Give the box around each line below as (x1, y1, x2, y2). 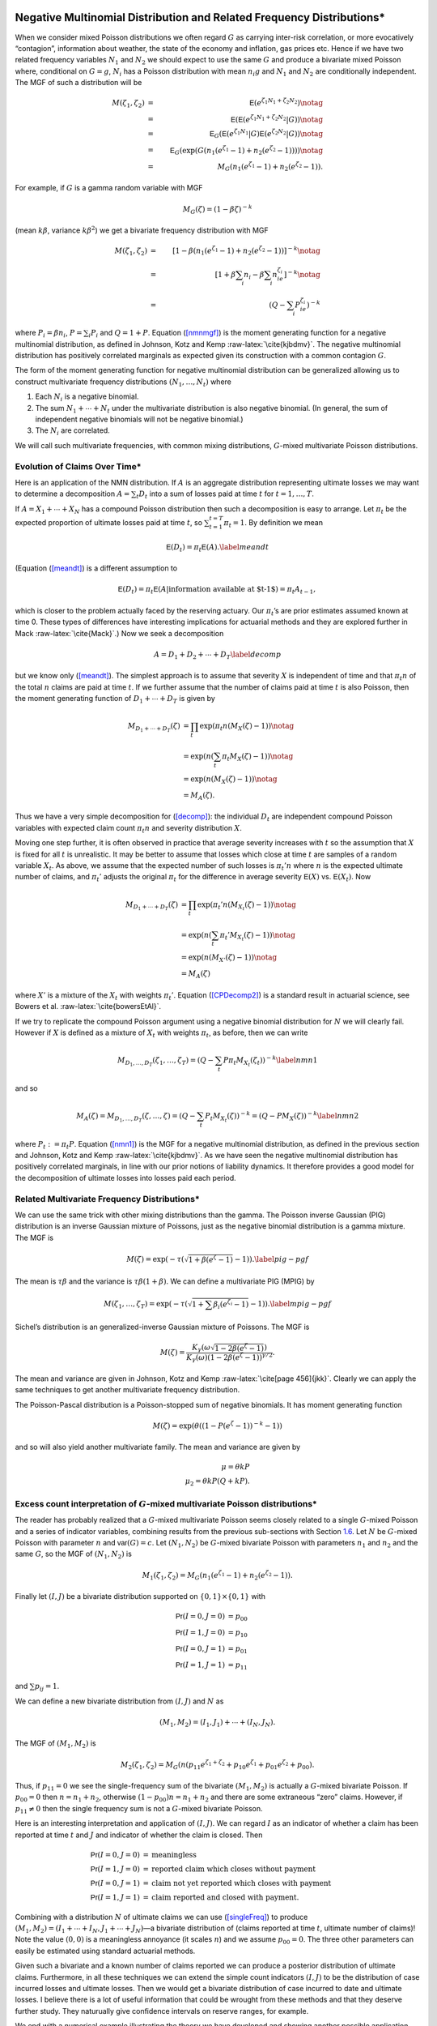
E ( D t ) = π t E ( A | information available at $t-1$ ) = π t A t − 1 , (117, 584, 316, 596)
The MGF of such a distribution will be (15, 78, 142, 88)
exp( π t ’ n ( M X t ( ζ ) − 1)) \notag (197, 900, 297, 912)
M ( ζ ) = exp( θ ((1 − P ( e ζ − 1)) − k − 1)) (152, 1420, 282, 1430)
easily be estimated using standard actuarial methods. (15, 1946, 196, 1955)
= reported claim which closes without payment (142, 1864, 316, 1874)
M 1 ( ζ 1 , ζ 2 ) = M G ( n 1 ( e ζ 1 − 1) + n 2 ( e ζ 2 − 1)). (142, 1569, 293, 1582)
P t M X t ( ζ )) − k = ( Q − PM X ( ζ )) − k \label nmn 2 (205, 1110, 359, 1123)
